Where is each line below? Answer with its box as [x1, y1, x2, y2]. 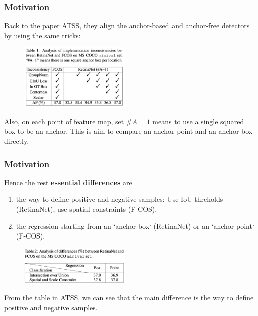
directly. [4, 136, 29, 146]
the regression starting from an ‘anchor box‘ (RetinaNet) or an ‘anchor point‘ [16, 220, 254, 231]
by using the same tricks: [4, 30, 81, 40]
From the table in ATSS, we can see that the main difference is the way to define [4, 292, 254, 303]
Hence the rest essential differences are [4, 177, 132, 187]
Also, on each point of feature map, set [4, 116, 124, 126]
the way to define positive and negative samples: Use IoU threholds [16, 194, 223, 204]
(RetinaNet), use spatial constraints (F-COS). [16, 204, 157, 214]
